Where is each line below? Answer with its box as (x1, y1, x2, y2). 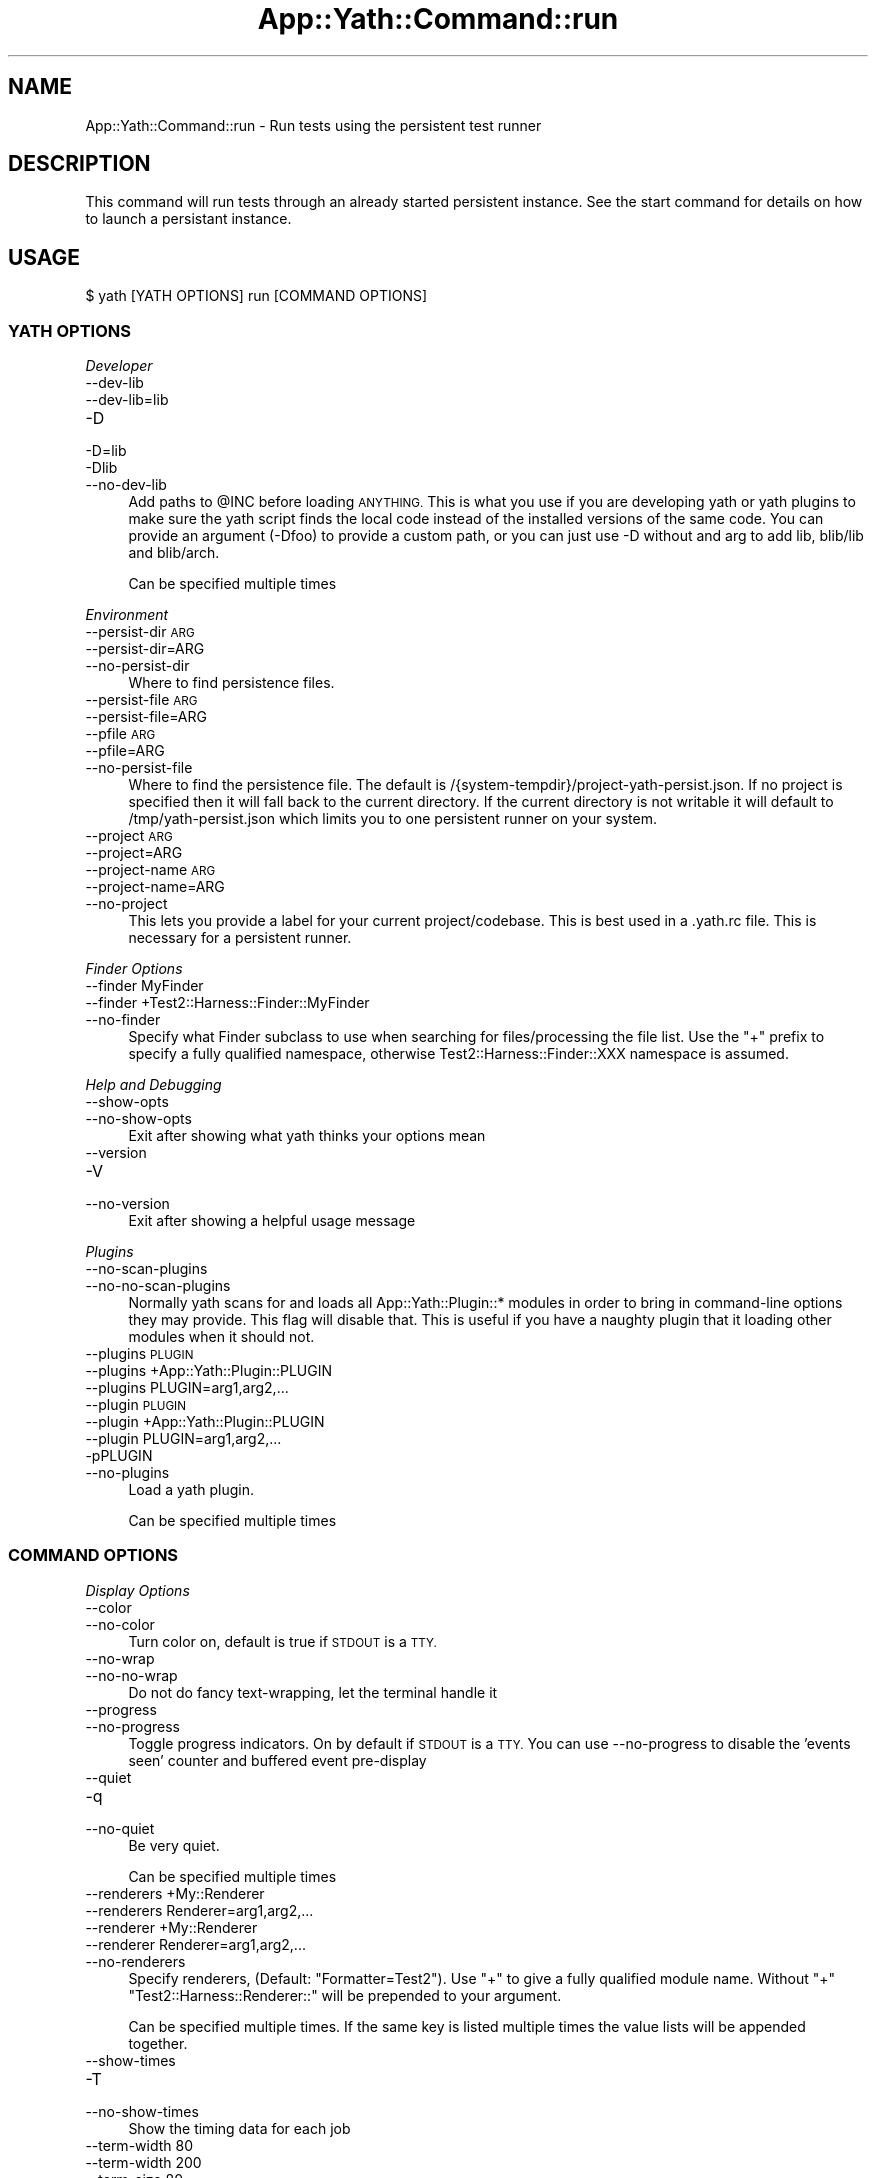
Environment (85, 606, 169, 624)
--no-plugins (85, 1464, 170, 1482)
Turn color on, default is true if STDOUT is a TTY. (128, 1632, 437, 1650)
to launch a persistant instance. (85, 210, 292, 228)
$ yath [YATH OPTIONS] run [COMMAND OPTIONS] (85, 287, 428, 305)
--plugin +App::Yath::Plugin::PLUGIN (85, 1413, 325, 1431)
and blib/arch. (128, 544, 220, 562)
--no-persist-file (85, 759, 193, 777)
